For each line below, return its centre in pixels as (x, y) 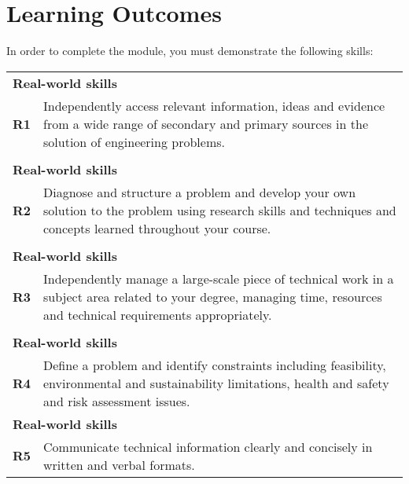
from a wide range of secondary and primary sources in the (206, 123)
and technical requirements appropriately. (158, 314)
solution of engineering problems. (134, 141)
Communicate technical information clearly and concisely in (208, 446)
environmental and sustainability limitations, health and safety (216, 383)
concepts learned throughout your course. (157, 228)
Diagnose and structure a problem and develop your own (200, 192)
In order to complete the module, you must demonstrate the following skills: (190, 51)
